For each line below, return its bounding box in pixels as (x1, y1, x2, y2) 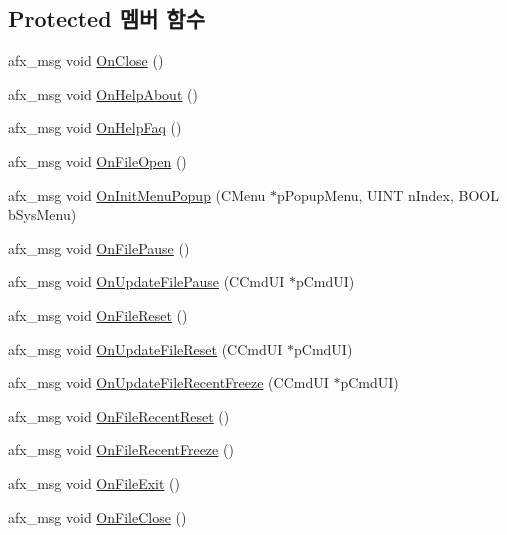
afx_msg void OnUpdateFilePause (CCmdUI (8, 271, 285, 292)
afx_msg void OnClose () (8, 50, 164, 71)
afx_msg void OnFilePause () (8, 237, 190, 258)
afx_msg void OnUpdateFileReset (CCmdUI (8, 338, 283, 359)
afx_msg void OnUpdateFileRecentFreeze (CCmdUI (8, 372, 329, 393)
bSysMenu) (8, 204, 77, 225)
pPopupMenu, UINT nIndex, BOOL (277, 184, 499, 205)
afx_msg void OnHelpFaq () (8, 117, 182, 138)
